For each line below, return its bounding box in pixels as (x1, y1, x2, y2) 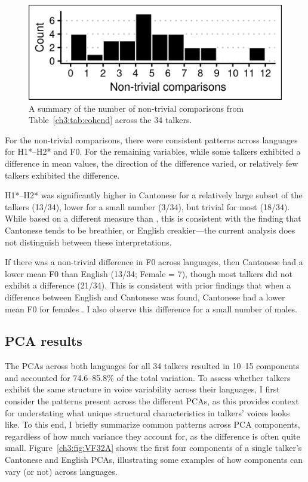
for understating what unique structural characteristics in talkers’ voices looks (5, 406, 290, 419)
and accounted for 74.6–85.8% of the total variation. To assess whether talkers (5, 371, 291, 383)
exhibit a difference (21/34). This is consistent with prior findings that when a (5, 279, 291, 291)
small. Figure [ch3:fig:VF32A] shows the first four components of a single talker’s (5, 441, 302, 454)
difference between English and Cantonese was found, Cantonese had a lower (5, 290, 285, 303)
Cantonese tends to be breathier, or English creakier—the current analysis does (5, 223, 295, 236)
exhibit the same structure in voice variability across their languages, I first (5, 383, 280, 395)
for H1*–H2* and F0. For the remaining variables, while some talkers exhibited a (5, 145, 301, 158)
